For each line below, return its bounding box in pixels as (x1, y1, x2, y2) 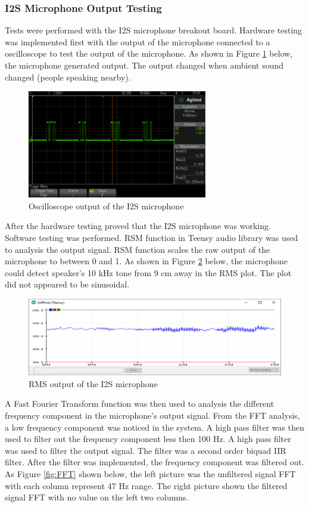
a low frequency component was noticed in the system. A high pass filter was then (5, 421, 304, 433)
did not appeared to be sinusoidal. (5, 278, 130, 290)
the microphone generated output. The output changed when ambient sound (5, 59, 284, 71)
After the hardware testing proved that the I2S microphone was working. (5, 220, 271, 232)
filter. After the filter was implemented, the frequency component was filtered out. (5, 456, 304, 468)
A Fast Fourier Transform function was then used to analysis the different (5, 397, 274, 410)
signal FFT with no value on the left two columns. (5, 491, 189, 503)
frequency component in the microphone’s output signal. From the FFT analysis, (5, 409, 300, 422)
